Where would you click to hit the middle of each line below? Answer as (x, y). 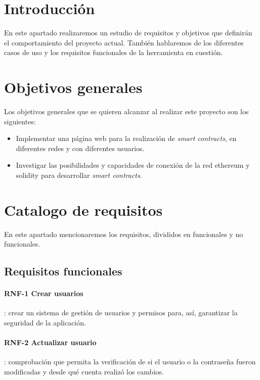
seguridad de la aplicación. (45, 323)
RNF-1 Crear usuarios (44, 293)
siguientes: (20, 121)
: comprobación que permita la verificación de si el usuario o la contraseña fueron (130, 362)
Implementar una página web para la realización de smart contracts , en (126, 138)
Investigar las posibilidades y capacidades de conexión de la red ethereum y (133, 165)
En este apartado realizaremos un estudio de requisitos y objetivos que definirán (128, 33)
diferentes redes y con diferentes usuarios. (80, 148)
